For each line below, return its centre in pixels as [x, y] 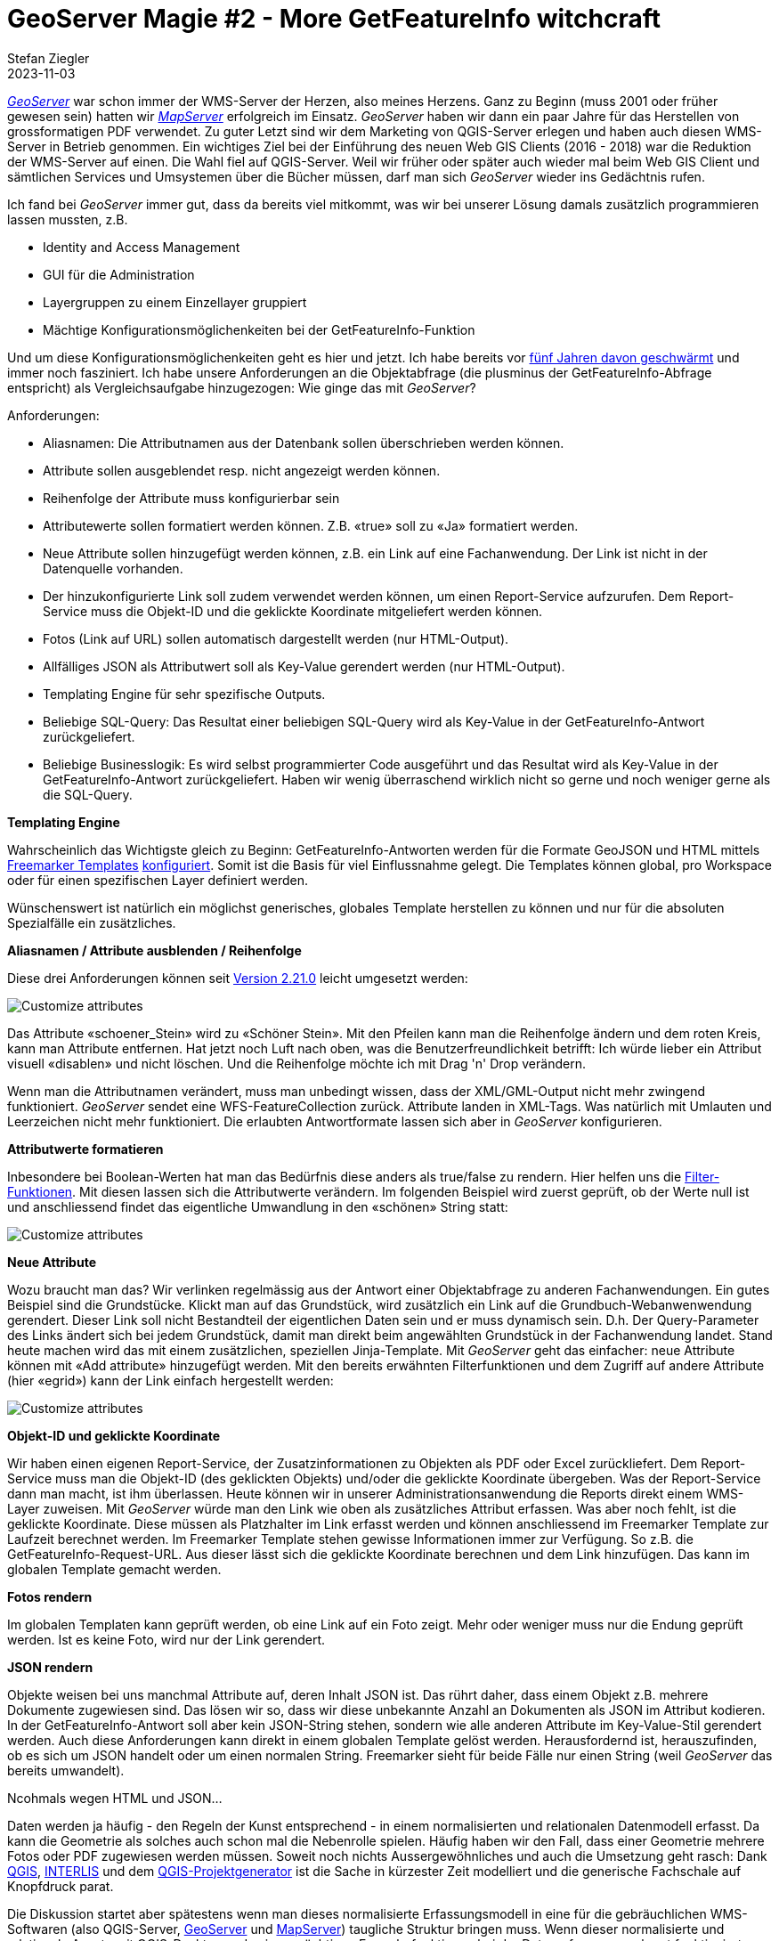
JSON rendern [50, 1667]
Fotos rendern [50, 1596]
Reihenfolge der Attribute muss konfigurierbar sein [191, 498]
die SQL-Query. [88, 794]
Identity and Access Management [142, 247]
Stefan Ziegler [49, 58]
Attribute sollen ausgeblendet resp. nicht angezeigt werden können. [242, 470]
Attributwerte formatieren [85, 1149]
